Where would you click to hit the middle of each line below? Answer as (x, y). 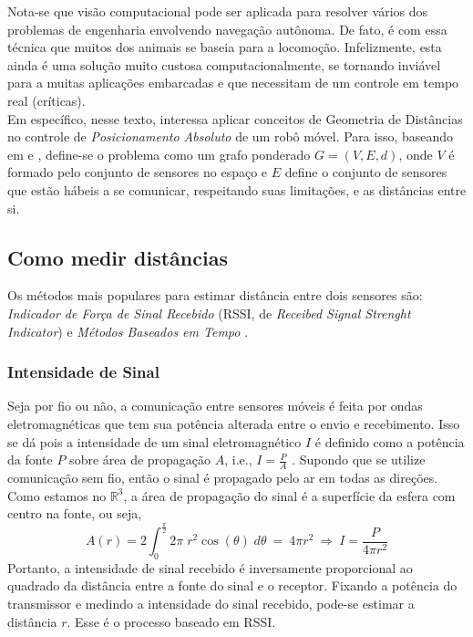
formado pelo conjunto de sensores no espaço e (138, 172)
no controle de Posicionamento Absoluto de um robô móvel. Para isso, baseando (231, 136)
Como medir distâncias (118, 257)
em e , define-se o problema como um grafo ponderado (159, 154)
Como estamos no (57, 495)
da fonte (30, 459)
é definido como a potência (390, 441)
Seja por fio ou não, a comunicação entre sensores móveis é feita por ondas (215, 406)
